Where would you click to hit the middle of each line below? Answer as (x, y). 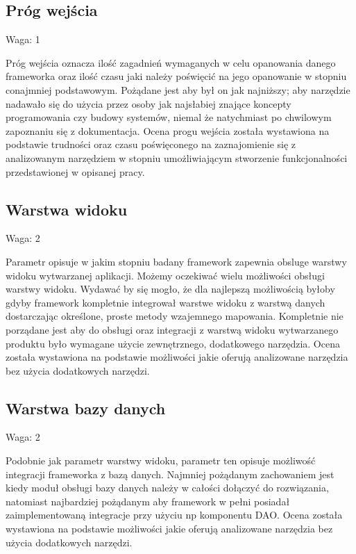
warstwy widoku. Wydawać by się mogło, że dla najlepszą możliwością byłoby (170, 289)
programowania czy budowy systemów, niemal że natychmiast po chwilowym (169, 117)
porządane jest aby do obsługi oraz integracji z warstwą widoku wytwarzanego (172, 329)
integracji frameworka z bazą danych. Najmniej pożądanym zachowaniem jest (170, 474)
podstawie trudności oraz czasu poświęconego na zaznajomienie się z (151, 144)
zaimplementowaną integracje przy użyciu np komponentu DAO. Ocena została (174, 515)
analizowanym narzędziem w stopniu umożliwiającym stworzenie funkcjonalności (177, 157)
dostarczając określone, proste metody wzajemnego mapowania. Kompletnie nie (175, 316)
